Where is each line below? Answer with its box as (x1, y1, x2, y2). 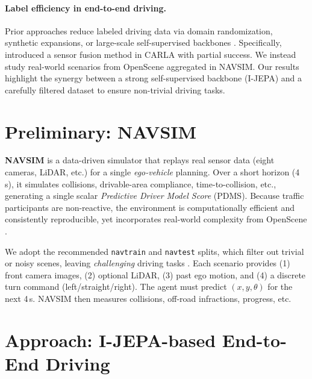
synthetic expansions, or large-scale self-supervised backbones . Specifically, (5, 36, 282, 49)
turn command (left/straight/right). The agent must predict (5, 280, 227, 293)
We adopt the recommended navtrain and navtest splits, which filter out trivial (5, 245, 304, 257)
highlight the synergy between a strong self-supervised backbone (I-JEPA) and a (5, 72, 302, 84)
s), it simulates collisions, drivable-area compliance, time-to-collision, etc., (5, 177, 276, 190)
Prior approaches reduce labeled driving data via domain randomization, (5, 24, 273, 37)
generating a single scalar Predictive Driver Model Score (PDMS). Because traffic (5, 189, 304, 202)
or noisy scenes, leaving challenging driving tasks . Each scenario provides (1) (5, 257, 290, 269)
